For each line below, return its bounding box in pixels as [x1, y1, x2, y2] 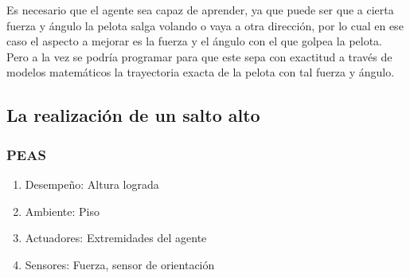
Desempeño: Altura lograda [25, 175, 159, 192]
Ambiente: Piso [25, 202, 100, 219]
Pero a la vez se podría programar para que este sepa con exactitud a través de [6, 48, 392, 65]
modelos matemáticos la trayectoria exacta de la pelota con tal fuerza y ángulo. [6, 64, 395, 80]
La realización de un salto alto [6, 103, 260, 127]
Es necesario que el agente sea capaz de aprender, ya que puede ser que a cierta [6, 2, 394, 18]
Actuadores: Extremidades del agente [25, 229, 207, 246]
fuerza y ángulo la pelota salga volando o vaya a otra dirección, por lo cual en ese [6, 17, 404, 33]
